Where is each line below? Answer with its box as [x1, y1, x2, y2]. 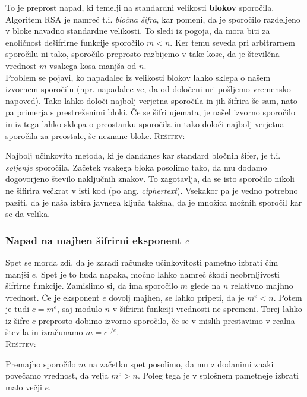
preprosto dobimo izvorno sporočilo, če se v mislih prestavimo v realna [38, 314, 295, 326]
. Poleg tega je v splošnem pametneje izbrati [137, 369, 299, 382]
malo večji [5, 380, 42, 393]
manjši [5, 267, 30, 280]
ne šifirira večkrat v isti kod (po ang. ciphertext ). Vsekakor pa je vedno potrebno [5, 184, 298, 196]
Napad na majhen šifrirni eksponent [5, 232, 182, 247]
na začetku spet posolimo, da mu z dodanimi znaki [88, 357, 274, 370]
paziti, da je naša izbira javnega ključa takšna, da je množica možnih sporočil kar [5, 196, 302, 208]
